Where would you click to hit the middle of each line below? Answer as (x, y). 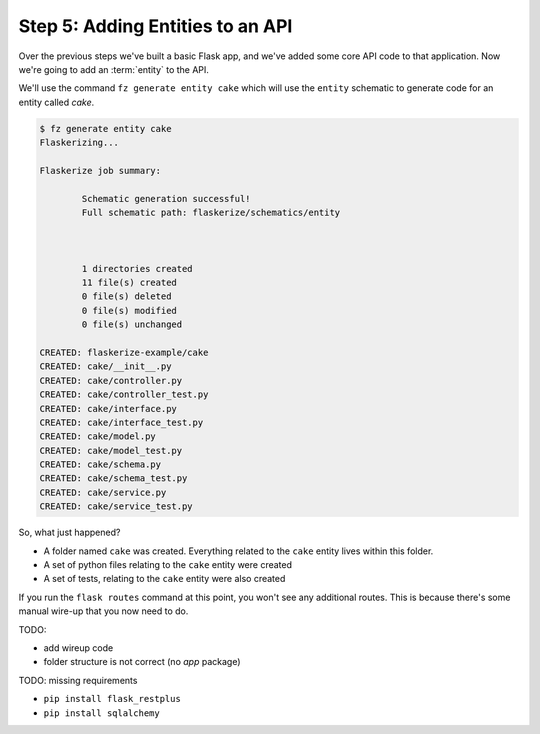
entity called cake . (56, 102)
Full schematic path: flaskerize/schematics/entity (211, 213)
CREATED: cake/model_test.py (111, 450)
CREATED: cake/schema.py (100, 464)
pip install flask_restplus (112, 699)
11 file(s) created (129, 282)
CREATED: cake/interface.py (108, 408)
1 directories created (137, 268)
